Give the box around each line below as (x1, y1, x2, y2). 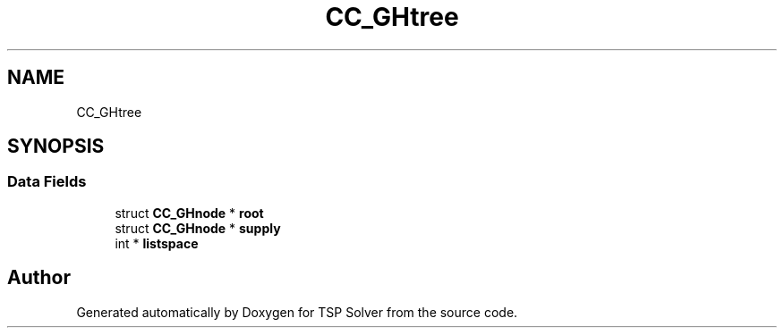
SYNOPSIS (7, 135, 105, 158)
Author (7, 266, 71, 289)
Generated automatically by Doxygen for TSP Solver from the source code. (76, 304, 518, 320)
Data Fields (7, 172, 87, 191)
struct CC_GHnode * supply (115, 220, 281, 236)
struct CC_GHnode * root (115, 205, 264, 221)
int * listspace (115, 235, 199, 251)
